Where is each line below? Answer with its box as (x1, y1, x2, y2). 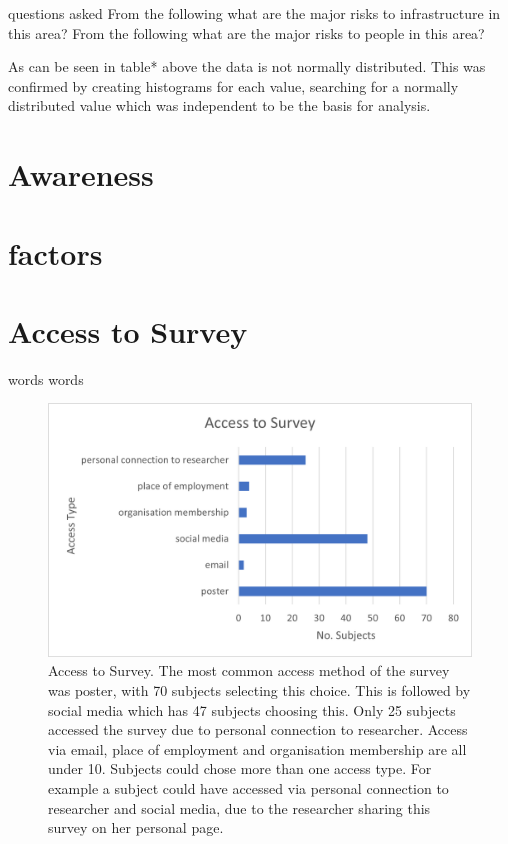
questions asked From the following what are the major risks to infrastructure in (8, 3, 501, 23)
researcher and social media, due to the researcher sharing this (48, 797, 431, 818)
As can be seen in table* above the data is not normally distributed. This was (8, 56, 486, 77)
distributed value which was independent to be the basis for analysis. (8, 95, 431, 116)
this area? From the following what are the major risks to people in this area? (8, 22, 485, 43)
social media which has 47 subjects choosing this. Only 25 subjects (48, 699, 456, 720)
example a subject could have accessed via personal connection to (48, 778, 449, 798)
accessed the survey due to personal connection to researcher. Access (48, 719, 468, 740)
